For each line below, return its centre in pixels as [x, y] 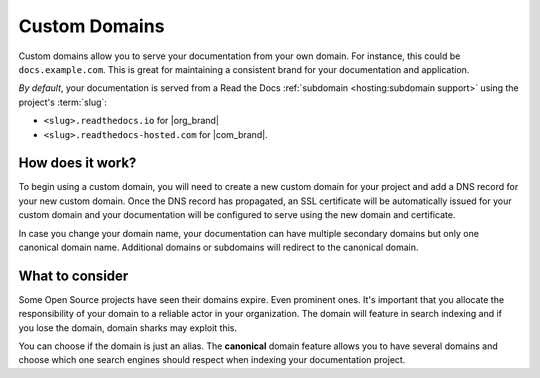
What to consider [73, 275]
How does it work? [77, 163]
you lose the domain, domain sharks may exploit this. [128, 327]
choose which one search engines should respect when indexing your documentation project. [212, 360]
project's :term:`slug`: [62, 102]
